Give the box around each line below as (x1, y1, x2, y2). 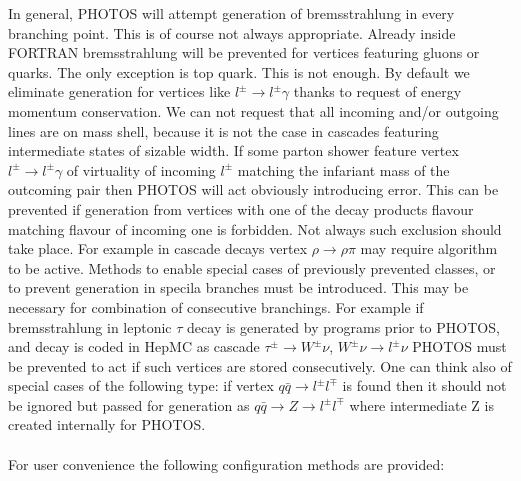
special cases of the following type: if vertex (8, 375, 274, 396)
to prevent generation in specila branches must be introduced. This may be (8, 277, 469, 298)
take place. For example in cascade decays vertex (8, 238, 308, 259)
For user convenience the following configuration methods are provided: (8, 453, 445, 474)
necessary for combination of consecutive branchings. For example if (8, 296, 424, 317)
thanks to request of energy (293, 81, 462, 102)
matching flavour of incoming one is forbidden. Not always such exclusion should (8, 218, 502, 239)
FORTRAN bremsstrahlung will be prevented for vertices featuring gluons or (8, 42, 480, 63)
